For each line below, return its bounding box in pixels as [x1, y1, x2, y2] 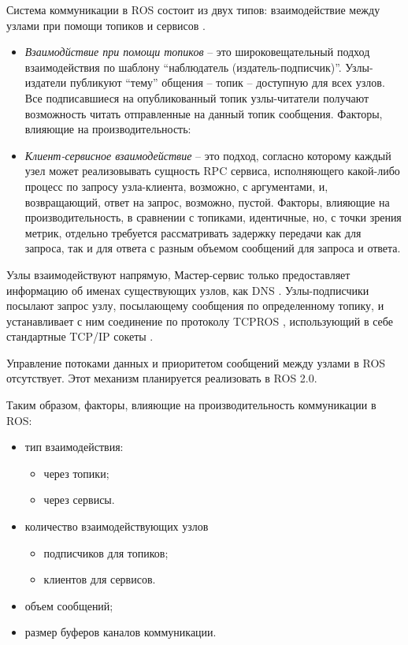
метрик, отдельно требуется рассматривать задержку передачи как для [24, 224, 362, 240]
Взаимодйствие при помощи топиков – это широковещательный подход [24, 43, 370, 60]
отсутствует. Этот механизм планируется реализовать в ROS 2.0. [6, 370, 317, 386]
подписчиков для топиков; [43, 544, 169, 561]
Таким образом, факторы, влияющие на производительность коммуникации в [6, 397, 376, 413]
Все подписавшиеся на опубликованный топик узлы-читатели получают [24, 89, 369, 106]
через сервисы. [43, 491, 115, 508]
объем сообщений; [24, 597, 113, 613]
